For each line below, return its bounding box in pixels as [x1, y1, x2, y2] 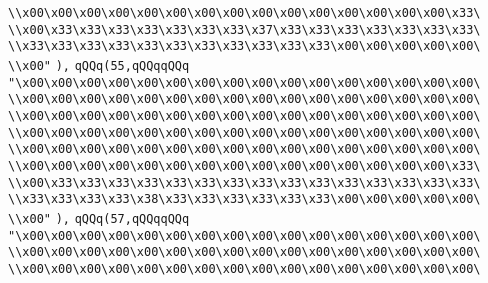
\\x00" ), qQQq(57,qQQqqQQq [8, 211, 190, 226]
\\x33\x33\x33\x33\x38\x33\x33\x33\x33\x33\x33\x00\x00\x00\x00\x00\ [8, 192, 481, 207]
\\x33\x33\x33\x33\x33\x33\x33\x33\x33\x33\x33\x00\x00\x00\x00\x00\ [8, 39, 481, 54]
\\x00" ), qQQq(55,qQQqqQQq [8, 58, 190, 73]
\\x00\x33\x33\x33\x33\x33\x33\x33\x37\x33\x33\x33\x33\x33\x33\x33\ [8, 22, 481, 37]
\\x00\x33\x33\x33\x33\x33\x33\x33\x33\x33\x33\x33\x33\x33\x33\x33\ [8, 175, 481, 190]
